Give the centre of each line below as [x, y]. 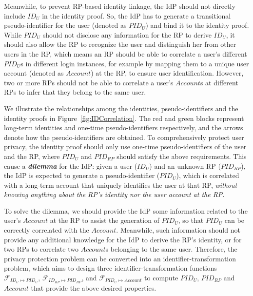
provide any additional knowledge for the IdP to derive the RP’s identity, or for [123, 239]
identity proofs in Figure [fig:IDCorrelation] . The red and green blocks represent [124, 118]
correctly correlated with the [47, 230]
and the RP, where [32, 156]
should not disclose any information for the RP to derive [127, 34]
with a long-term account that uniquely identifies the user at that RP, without [121, 185]
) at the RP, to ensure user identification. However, [167, 73]
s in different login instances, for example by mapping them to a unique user [135, 63]
